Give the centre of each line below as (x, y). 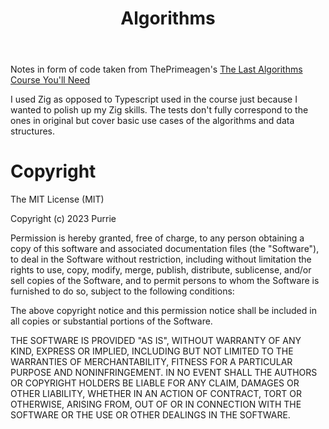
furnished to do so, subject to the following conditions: (122, 291)
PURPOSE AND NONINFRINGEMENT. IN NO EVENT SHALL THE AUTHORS (164, 373)
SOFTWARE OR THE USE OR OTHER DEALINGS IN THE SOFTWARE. (150, 415)
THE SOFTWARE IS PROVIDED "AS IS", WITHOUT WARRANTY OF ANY (156, 341)
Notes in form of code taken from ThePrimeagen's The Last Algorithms (156, 69)
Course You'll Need (50, 80)
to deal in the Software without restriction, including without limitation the (161, 259)
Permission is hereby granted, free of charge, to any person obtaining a (157, 238)
